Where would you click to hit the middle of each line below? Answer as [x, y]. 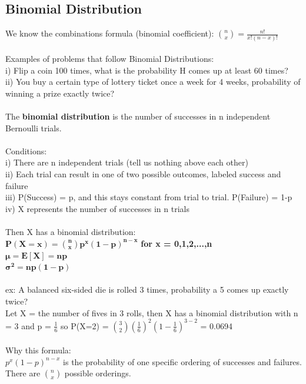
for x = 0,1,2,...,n [177, 243]
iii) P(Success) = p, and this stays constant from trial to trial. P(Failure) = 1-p [149, 197]
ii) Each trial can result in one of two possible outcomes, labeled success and [143, 174]
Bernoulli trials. [34, 128]
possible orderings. [98, 373]
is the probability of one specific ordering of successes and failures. [182, 361]
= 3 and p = [28, 325]
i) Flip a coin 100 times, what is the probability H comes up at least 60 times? [147, 70]
